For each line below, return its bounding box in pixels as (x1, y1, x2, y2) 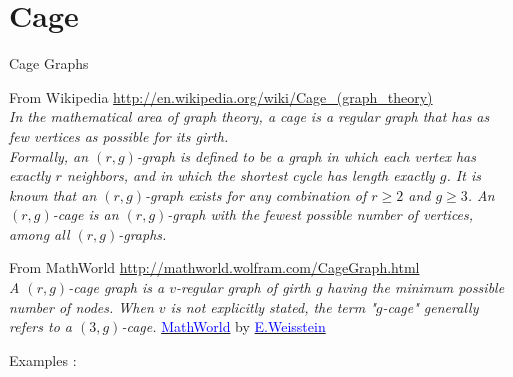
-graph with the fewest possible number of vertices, (167, 204, 474, 225)
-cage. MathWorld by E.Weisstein (121, 316, 326, 337)
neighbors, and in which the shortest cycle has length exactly (66, 165, 435, 186)
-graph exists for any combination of (145, 184, 367, 205)
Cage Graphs (9, 53, 89, 74)
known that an (9, 184, 97, 205)
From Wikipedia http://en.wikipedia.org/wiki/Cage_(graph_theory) (9, 86, 433, 107)
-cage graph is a (68, 277, 165, 298)
